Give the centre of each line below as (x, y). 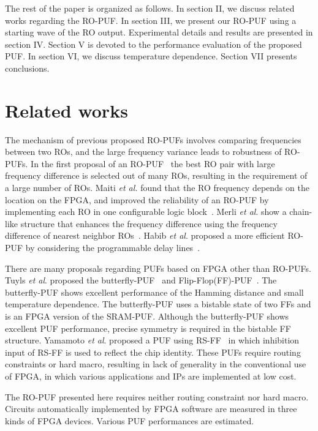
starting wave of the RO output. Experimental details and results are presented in (159, 32)
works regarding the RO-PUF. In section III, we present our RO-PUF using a (151, 20)
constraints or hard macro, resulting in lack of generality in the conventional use (156, 364)
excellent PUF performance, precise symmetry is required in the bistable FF (148, 328)
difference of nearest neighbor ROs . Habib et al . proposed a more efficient (145, 235)
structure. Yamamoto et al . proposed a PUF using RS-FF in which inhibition (152, 340)
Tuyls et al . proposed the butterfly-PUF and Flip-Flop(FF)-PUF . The (141, 280)
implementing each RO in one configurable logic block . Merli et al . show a (146, 212)
